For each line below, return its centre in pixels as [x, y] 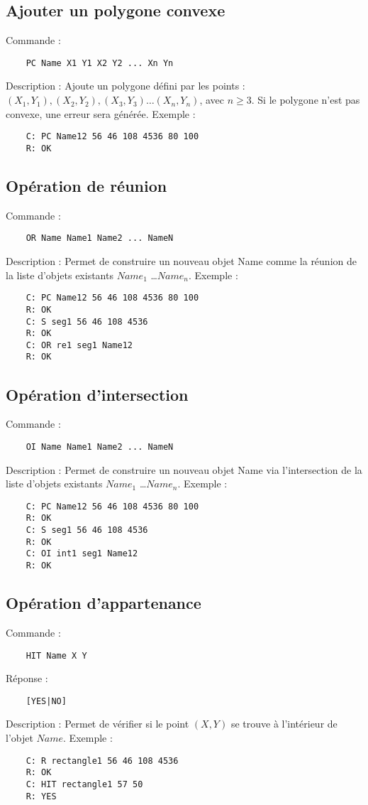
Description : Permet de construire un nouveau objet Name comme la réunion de [181, 261]
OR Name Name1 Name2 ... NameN [100, 238]
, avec [212, 100]
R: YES [41, 796]
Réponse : [27, 678]
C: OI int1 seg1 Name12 [82, 554]
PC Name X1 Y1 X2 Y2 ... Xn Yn [100, 63]
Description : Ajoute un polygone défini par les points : [126, 86]
